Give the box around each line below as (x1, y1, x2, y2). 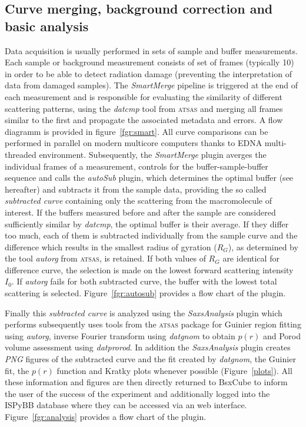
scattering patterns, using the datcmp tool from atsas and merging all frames (5, 102, 283, 114)
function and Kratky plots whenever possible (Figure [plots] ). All (56, 364, 292, 376)
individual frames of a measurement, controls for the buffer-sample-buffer (5, 160, 268, 172)
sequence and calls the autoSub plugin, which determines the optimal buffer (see (5, 171, 294, 184)
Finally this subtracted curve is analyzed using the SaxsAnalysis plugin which (5, 306, 282, 319)
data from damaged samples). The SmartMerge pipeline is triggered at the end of (5, 79, 298, 91)
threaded (5, 148, 36, 160)
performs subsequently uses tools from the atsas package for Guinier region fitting (5, 318, 301, 330)
